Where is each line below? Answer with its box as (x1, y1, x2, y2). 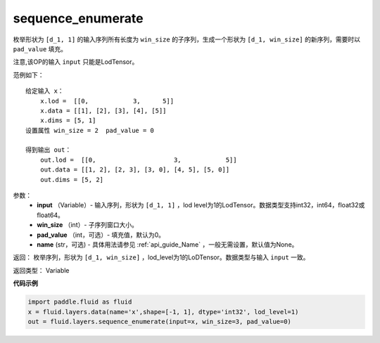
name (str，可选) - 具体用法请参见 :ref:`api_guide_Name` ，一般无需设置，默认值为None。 (37, 240, 298, 249)
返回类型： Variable (13, 266, 70, 274)
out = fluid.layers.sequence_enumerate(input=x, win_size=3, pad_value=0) (27, 317, 292, 325)
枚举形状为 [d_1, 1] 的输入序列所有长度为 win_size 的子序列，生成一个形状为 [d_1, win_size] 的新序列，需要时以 (13, 35, 360, 44)
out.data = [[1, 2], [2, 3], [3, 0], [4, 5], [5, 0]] (39, 166, 230, 174)
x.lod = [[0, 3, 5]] (39, 97, 175, 105)
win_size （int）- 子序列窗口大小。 (37, 221, 139, 229)
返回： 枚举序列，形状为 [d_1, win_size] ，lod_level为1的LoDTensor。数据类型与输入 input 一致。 (13, 253, 310, 261)
